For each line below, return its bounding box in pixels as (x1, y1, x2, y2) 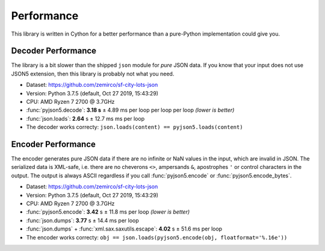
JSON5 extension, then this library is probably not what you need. (11, 70, 175, 77)
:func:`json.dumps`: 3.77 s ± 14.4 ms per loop (26, 217, 140, 224)
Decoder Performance (11, 46, 96, 56)
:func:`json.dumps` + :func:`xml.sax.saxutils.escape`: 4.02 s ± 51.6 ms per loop (26, 225, 223, 232)
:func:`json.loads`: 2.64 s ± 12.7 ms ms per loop (26, 115, 144, 122)
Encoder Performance (11, 139, 96, 149)
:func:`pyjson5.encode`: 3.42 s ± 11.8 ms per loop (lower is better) (26, 208, 190, 215)
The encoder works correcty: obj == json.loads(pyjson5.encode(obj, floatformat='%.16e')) (26, 234, 288, 241)
